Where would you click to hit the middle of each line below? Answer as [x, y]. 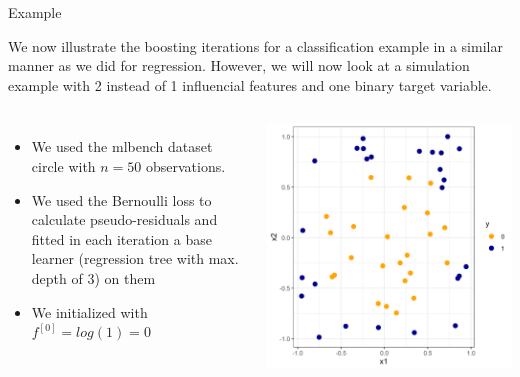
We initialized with [89, 311]
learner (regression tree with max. [135, 258]
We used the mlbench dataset [122, 146]
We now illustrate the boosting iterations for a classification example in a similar [255, 45]
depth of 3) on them [93, 277]
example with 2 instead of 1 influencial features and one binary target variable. [250, 84]
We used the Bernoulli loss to [121, 199]
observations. [186, 165]
